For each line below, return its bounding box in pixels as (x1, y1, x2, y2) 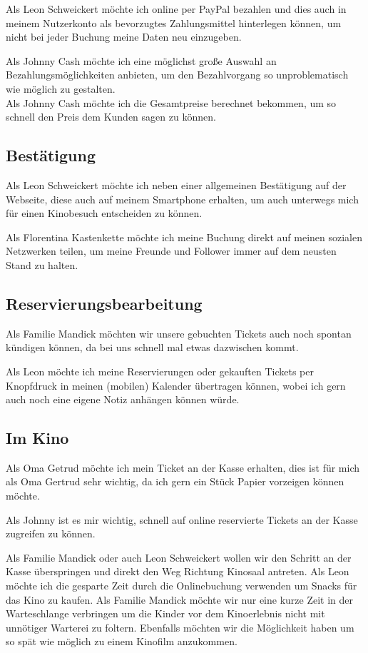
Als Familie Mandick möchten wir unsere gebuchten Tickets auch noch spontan (6, 325, 352, 340)
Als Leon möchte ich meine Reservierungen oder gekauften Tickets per (6, 363, 314, 378)
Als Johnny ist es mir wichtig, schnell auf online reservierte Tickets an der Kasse (6, 512, 358, 527)
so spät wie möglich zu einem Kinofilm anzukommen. (6, 634, 237, 649)
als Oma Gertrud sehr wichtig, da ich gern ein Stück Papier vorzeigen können (6, 474, 344, 489)
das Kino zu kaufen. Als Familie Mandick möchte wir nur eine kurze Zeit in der (6, 592, 354, 607)
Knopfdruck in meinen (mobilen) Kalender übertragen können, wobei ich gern (6, 378, 346, 393)
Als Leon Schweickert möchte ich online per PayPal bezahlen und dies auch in (6, 1, 347, 16)
